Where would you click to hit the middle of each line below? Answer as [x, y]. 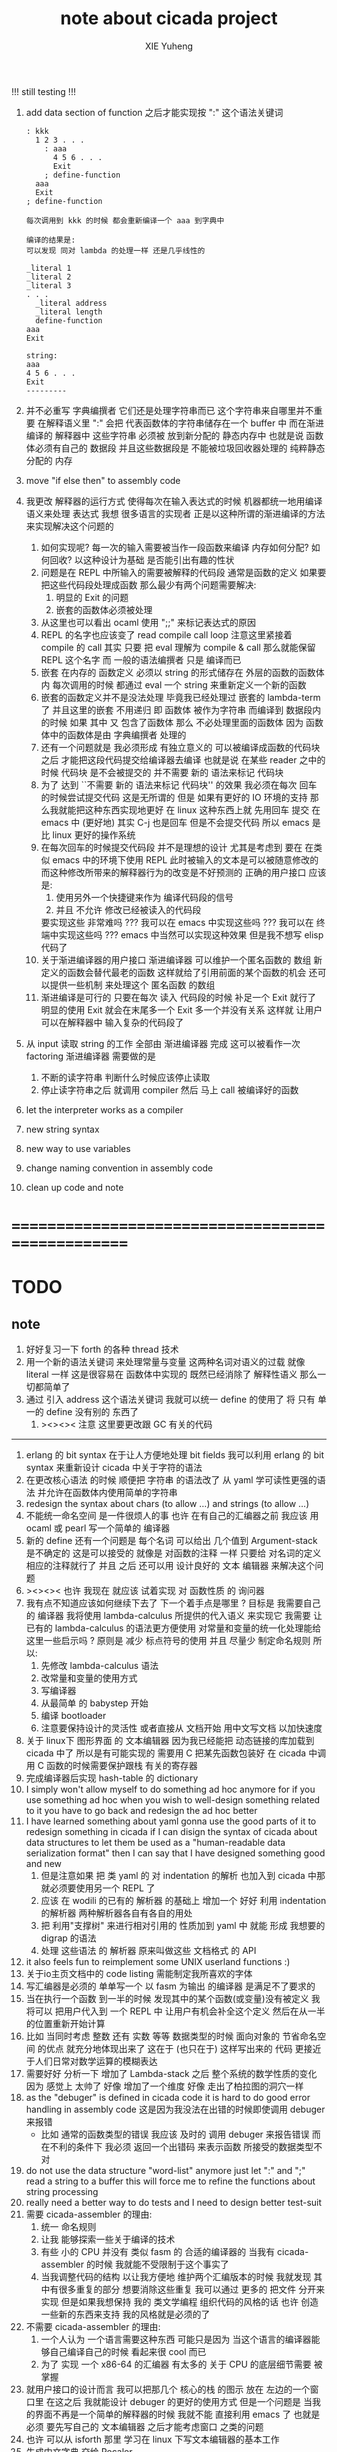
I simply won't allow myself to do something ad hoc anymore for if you [170, 1789]
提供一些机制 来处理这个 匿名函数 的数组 [132, 984]
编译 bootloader [73, 1716]
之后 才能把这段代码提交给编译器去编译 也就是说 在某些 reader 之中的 [183, 759]
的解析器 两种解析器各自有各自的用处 [116, 1913]
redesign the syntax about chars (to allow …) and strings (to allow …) [167, 1504]
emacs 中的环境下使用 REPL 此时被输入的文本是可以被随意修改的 [185, 859]
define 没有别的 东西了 [92, 1412]
